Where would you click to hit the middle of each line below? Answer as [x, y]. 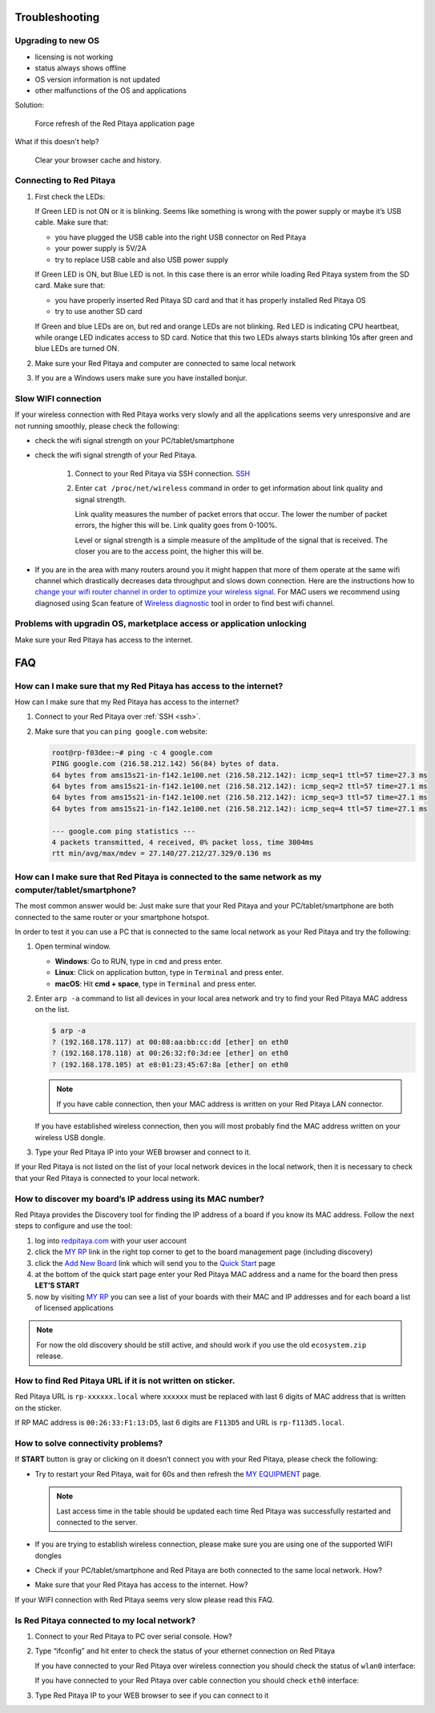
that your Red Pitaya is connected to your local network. [107, 1178]
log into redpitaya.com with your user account [111, 1240]
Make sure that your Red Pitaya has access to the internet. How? [141, 1585]
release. [50, 1356]
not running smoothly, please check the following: [97, 425]
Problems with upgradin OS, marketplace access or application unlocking [161, 623]
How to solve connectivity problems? [89, 1443]
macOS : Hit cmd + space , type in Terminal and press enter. [155, 983]
